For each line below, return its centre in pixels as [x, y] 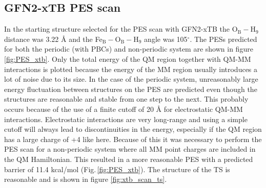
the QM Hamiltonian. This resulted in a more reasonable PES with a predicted [129, 159]
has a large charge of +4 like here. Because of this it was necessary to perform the [133, 139]
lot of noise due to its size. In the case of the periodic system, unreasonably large [131, 79]
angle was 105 [166, 39]
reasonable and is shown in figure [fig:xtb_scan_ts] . [86, 179]
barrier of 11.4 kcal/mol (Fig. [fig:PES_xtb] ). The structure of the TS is [117, 169]
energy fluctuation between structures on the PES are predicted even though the [131, 89]
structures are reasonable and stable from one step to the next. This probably [126, 99]
